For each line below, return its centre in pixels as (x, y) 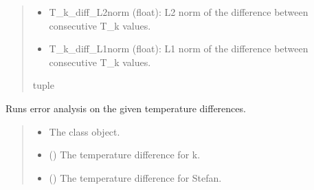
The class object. (85, 131)
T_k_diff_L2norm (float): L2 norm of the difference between (179, 12)
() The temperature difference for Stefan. (135, 177)
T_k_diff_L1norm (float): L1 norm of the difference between (179, 49)
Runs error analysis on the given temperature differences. (126, 108)
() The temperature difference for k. (125, 155)
